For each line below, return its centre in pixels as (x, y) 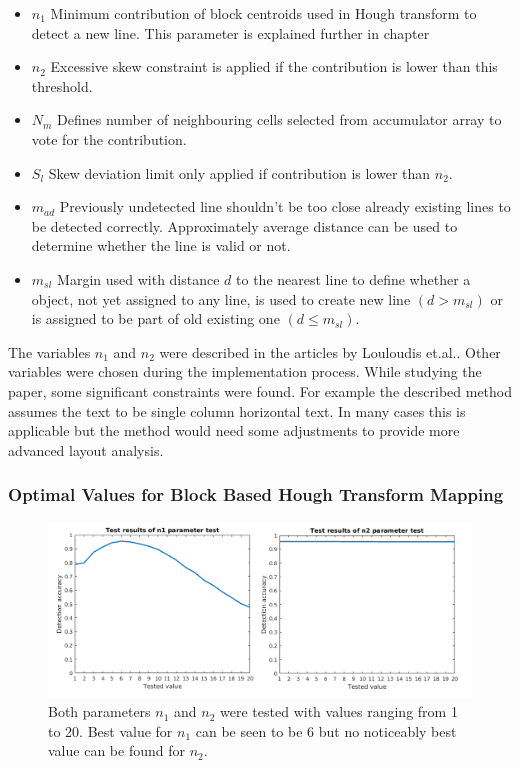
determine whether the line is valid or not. (161, 245)
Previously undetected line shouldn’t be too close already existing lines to (285, 206)
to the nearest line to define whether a (353, 278)
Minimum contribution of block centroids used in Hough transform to (263, 13)
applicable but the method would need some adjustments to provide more (234, 430)
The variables (49, 351)
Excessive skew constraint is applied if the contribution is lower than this (274, 66)
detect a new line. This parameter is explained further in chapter (230, 32)
